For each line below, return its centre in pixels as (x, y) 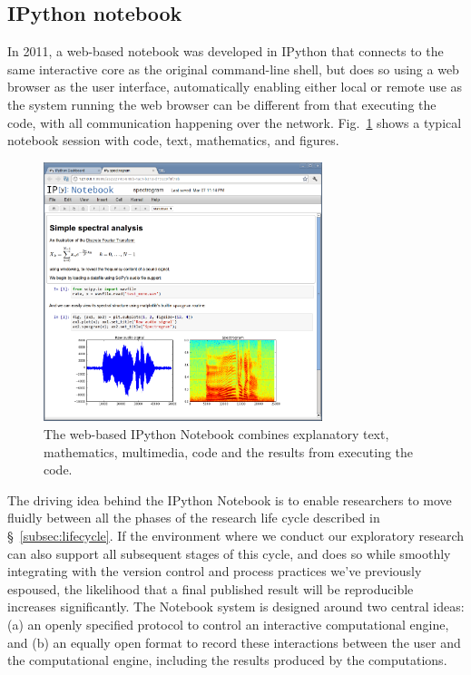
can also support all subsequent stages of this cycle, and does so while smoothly (229, 553)
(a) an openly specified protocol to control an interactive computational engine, (228, 624)
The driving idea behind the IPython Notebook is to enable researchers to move (230, 499)
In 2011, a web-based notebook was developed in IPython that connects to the (226, 51)
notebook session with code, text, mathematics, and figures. (173, 140)
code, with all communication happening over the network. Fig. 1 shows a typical (235, 122)
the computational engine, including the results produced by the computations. (227, 660)
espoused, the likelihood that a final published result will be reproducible (211, 588)
